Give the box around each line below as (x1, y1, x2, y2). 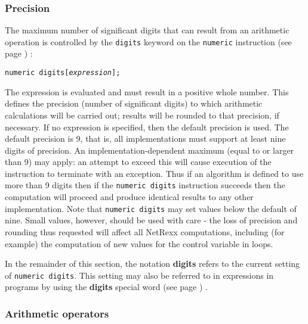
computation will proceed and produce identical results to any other (5, 191, 254, 203)
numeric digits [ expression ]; (5, 68, 121, 77)
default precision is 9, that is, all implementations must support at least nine (5, 132, 286, 145)
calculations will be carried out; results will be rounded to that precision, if (5, 108, 279, 121)
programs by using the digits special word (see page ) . (5, 281, 208, 293)
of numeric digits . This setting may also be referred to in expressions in (5, 269, 274, 281)
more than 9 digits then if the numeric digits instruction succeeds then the (5, 179, 285, 191)
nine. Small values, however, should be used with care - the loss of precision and (5, 214, 298, 226)
